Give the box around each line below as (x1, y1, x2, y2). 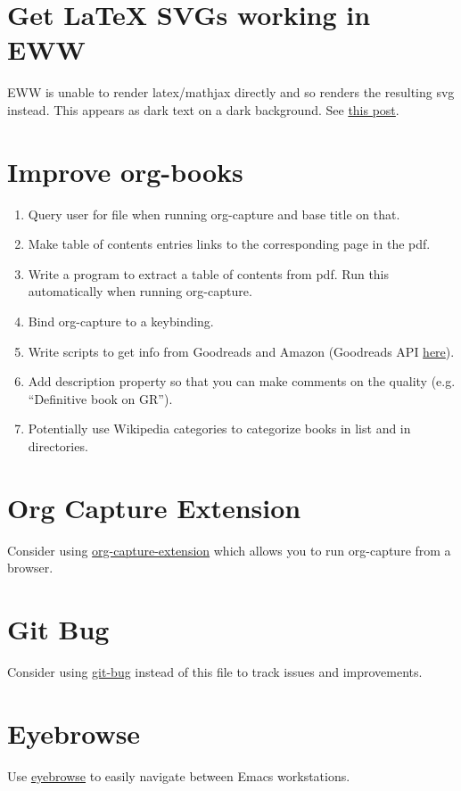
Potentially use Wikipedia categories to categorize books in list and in (28, 419, 411, 438)
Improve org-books (7, 152, 243, 189)
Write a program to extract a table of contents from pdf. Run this (28, 264, 390, 283)
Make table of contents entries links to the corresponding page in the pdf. (28, 235, 431, 253)
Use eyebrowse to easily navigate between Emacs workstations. (7, 766, 350, 785)
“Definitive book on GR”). (28, 389, 173, 408)
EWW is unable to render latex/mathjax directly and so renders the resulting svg (7, 83, 455, 102)
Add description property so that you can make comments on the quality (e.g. (28, 372, 456, 391)
